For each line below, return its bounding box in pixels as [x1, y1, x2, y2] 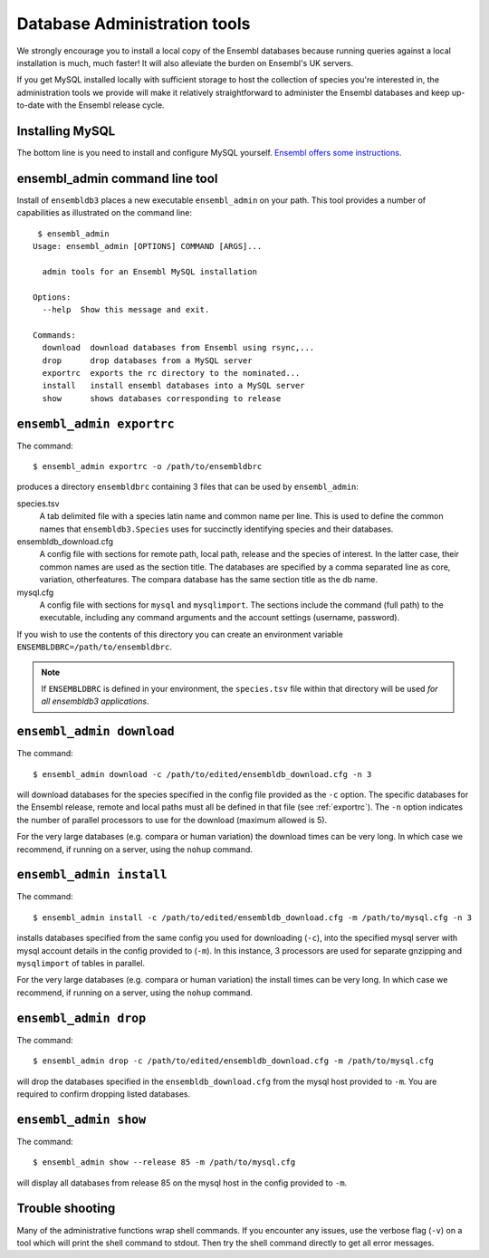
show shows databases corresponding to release [42, 393, 282, 403]
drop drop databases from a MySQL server [42, 355, 253, 366]
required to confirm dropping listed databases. [16, 1088, 190, 1100]
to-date [16, 100, 45, 110]
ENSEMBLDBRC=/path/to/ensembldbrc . [16, 641, 172, 652]
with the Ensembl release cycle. [46, 100, 165, 110]
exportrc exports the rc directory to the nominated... [42, 368, 301, 378]
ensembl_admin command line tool [16, 170, 218, 186]
